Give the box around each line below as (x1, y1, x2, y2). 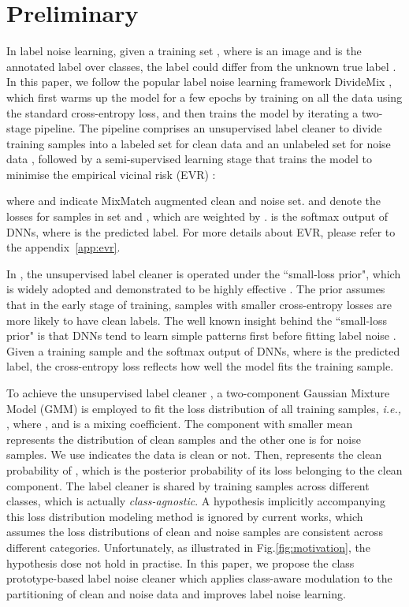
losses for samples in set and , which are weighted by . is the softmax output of (6, 208, 389, 225)
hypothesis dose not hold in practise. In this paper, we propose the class (6, 554, 355, 571)
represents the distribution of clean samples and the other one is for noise (6, 430, 361, 447)
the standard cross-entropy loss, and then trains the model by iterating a (6, 104, 359, 121)
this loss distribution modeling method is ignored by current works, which (6, 508, 363, 524)
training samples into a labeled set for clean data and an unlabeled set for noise (6, 135, 391, 151)
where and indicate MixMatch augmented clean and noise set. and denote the (6, 192, 381, 209)
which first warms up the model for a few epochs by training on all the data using (6, 88, 403, 105)
